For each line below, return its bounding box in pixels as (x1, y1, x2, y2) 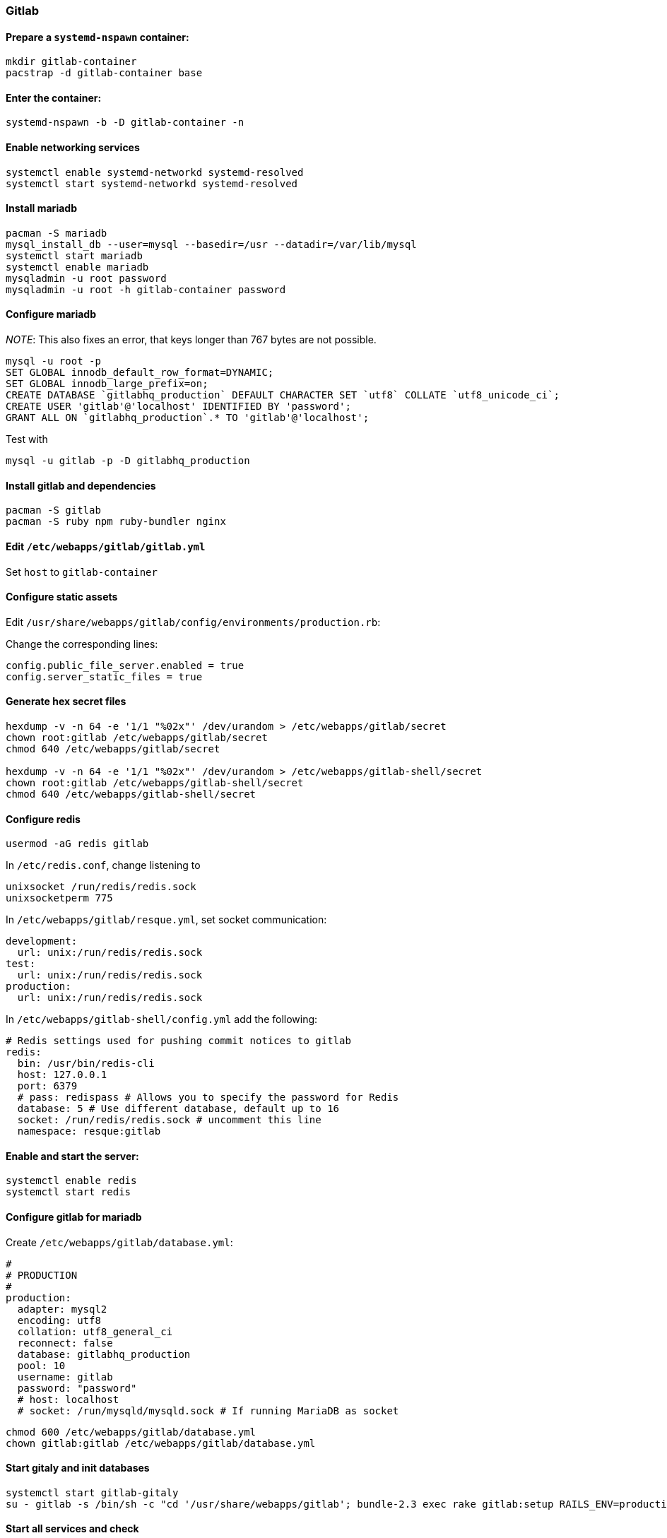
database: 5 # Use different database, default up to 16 (17, 1103, 340, 1115)
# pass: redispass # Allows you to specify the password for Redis (17, 1092, 399, 1104)
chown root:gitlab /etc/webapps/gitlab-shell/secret (6, 776, 304, 788)
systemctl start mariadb (6, 249, 143, 261)
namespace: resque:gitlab (17, 1125, 161, 1137)
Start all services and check (6, 1522, 139, 1535)
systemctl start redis (6, 1186, 131, 1198)
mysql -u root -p (6, 355, 101, 367)
